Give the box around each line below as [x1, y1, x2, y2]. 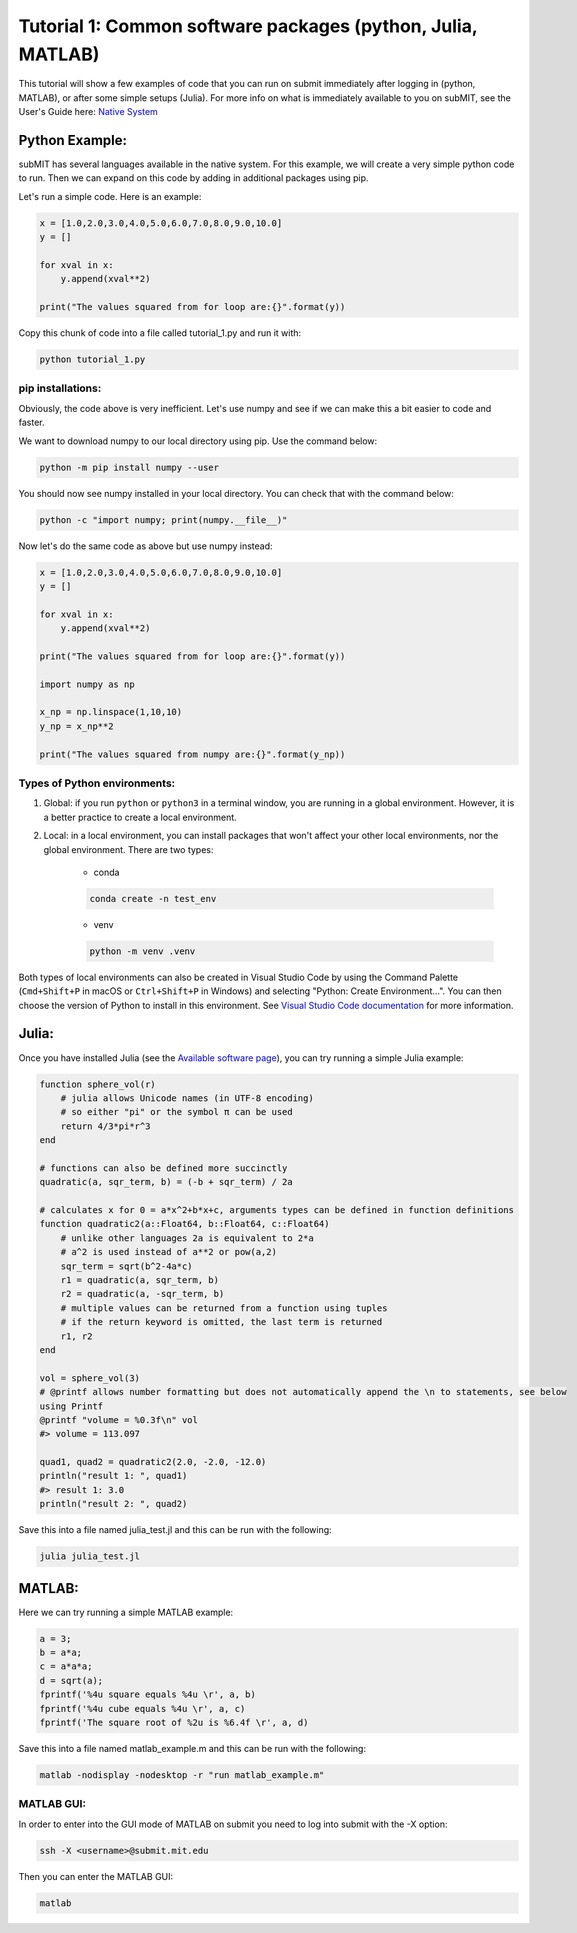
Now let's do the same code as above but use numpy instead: [18, 540, 274, 552]
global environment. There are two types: [43, 843, 214, 855]
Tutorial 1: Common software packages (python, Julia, [18, 15, 478, 37]
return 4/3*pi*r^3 [60, 1120, 151, 1132]
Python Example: [18, 131, 128, 149]
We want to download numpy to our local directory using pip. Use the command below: [18, 435, 378, 447]
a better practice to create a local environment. [43, 811, 237, 823]
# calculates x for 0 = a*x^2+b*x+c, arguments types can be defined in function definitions [39, 1205, 515, 1216]
